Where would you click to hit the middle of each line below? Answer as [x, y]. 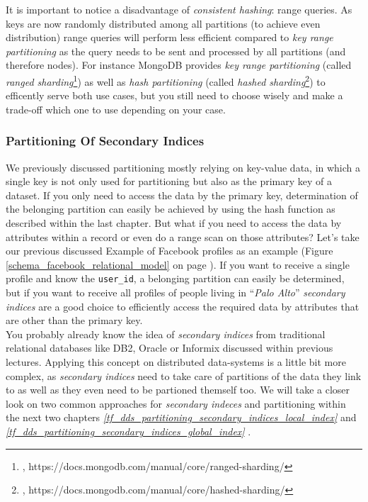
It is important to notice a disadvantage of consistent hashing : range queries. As [179, 9]
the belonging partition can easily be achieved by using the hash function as [171, 209]
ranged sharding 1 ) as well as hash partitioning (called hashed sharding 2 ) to [166, 80]
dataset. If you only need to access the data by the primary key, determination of [182, 195]
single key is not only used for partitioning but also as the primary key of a [169, 181]
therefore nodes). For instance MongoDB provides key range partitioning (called [179, 65]
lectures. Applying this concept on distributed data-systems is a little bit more [176, 362]
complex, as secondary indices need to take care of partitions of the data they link [184, 375]
